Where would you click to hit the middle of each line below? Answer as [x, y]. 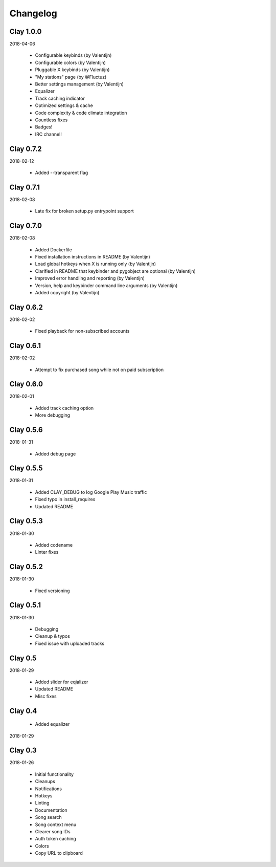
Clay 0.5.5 [26, 468]
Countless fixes [51, 120]
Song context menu [56, 825]
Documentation [51, 810]
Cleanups [45, 782]
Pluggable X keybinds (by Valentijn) [72, 70]
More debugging [53, 415]
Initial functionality [54, 774]
